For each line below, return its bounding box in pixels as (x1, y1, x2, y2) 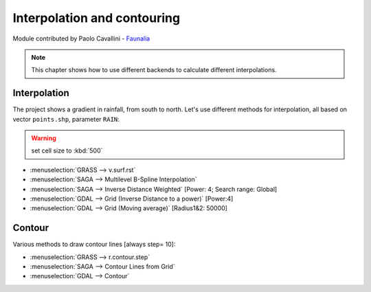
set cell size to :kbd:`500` (31, 146, 103, 155)
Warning (31, 134, 56, 142)
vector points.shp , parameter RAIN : (12, 115, 120, 123)
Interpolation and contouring (12, 10, 181, 25)
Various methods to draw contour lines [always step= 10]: (12, 240, 176, 249)
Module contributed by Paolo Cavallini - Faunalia (12, 34, 150, 43)
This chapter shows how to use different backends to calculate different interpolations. (31, 66, 278, 74)
